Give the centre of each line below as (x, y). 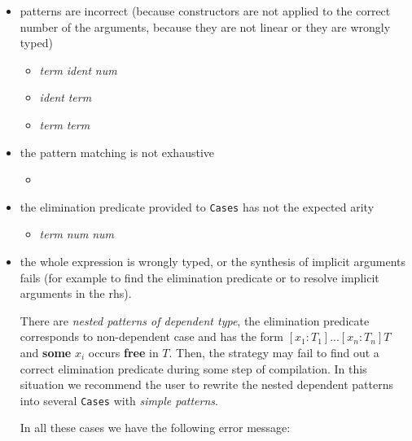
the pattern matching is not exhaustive (117, 152)
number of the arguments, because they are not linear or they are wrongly (205, 26)
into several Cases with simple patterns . (119, 400)
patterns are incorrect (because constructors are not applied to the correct (205, 11)
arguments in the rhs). (76, 293)
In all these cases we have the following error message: (155, 428)
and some (46, 352)
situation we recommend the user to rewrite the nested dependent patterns (206, 384)
